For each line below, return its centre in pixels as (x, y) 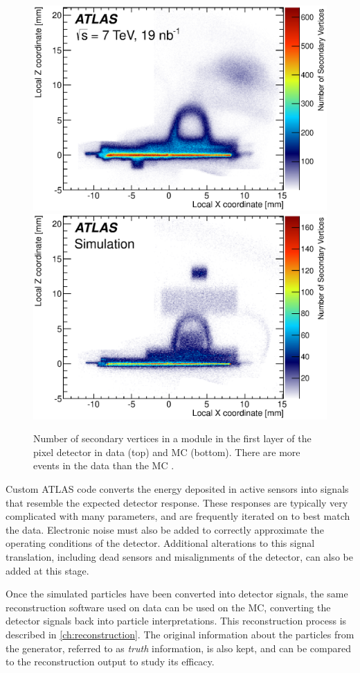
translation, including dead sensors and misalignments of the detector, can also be (179, 557)
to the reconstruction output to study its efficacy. (110, 662)
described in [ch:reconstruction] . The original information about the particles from (180, 634)
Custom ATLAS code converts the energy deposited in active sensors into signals (177, 489)
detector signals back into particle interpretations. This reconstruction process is (176, 621)
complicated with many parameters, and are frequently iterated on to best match (178, 516)
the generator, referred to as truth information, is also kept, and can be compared (179, 648)
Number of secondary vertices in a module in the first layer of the (172, 438)
